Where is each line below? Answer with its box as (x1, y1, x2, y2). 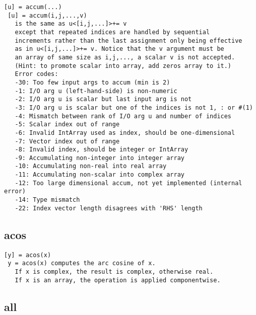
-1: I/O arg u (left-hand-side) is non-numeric (15, 87, 177, 95)
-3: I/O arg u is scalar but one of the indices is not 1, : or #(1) (15, 104, 253, 111)
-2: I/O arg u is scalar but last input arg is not (15, 96, 192, 103)
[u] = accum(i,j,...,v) (8, 12, 87, 19)
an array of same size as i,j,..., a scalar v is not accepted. (15, 53, 235, 61)
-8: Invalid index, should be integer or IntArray (15, 146, 188, 153)
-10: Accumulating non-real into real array (15, 163, 167, 170)
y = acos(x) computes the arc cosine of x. (8, 260, 156, 267)
